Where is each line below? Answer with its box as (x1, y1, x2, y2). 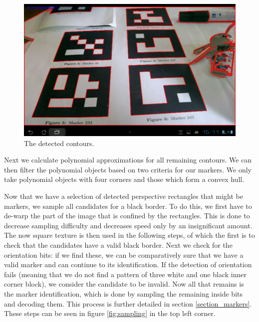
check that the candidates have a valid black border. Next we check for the (4, 239, 233, 250)
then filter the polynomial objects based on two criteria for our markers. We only (4, 164, 252, 174)
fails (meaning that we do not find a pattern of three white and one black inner (4, 269, 247, 279)
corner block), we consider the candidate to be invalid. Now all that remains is (4, 279, 244, 289)
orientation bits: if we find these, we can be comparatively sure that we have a (4, 249, 244, 260)
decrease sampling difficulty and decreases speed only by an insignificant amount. (4, 220, 253, 230)
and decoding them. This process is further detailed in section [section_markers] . (4, 298, 252, 309)
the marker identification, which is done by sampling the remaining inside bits (4, 288, 243, 299)
